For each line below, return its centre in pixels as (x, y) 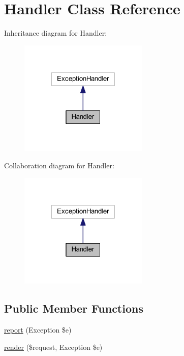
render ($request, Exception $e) (53, 347)
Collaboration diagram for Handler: (59, 165)
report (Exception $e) (38, 329)
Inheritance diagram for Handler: (56, 33)
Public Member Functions (74, 308)
